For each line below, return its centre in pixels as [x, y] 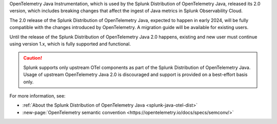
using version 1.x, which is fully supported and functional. [70, 44]
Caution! [33, 58]
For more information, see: [37, 96]
